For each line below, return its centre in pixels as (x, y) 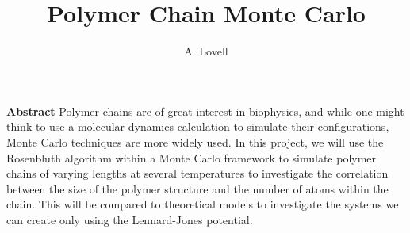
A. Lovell (206, 51)
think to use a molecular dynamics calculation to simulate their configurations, (198, 126)
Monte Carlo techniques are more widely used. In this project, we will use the (195, 141)
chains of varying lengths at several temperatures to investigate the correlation (197, 173)
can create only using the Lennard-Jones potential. (130, 219)
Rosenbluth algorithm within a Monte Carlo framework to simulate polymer (192, 157)
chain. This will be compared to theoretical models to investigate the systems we (203, 204)
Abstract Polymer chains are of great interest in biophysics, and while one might (205, 111)
